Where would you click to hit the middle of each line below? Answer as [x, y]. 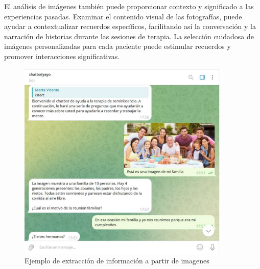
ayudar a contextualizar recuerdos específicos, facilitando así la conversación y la [130, 26]
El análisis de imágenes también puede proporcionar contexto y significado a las [129, 6]
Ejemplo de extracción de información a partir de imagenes [117, 261]
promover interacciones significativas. [62, 56]
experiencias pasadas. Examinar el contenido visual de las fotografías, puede [123, 16]
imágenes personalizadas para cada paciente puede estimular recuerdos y [117, 46]
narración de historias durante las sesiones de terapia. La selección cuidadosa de [129, 36]
